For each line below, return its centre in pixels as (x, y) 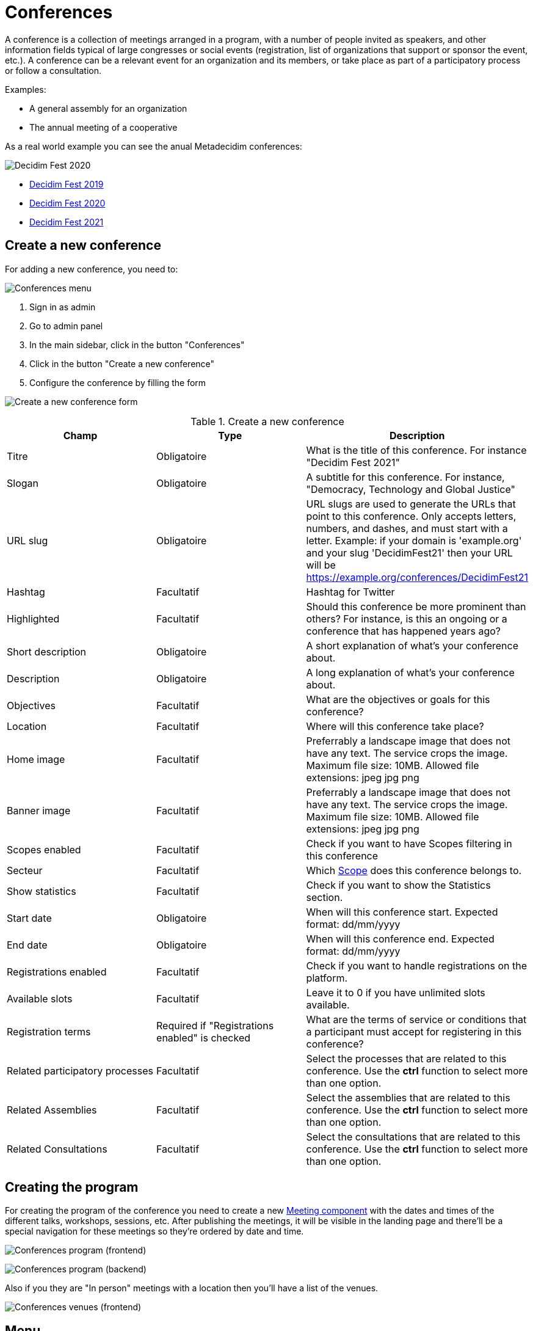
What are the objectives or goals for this (398, 699)
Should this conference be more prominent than (416, 606)
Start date (29, 918)
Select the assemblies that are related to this (408, 1097)
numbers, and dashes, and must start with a (407, 528)
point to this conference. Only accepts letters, (411, 516)
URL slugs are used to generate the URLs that (411, 504)
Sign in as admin (63, 307)
